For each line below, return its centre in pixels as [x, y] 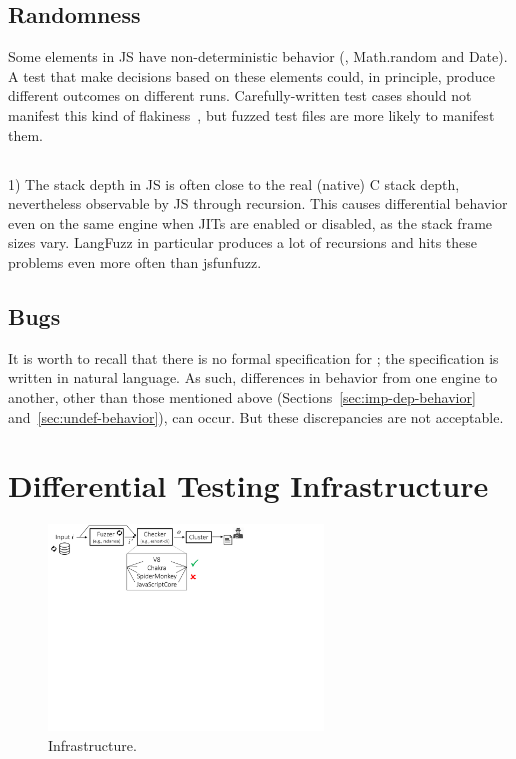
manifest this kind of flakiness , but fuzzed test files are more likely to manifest [251, 114]
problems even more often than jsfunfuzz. [135, 261]
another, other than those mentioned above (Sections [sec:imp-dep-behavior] [242, 396]
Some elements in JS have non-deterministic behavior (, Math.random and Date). [258, 56]
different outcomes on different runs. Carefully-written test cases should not [240, 95]
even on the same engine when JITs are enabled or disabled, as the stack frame [250, 222]
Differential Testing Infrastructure [248, 485]
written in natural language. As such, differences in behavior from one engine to [253, 377]
